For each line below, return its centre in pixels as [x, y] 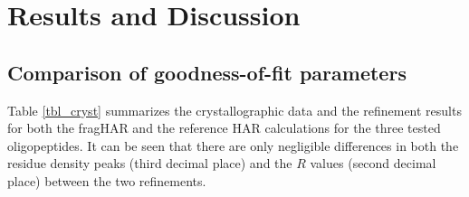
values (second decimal [373, 163]
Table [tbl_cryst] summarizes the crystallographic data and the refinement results [234, 110]
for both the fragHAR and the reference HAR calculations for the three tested [224, 128]
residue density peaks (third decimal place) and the [150, 163]
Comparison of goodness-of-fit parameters [207, 72]
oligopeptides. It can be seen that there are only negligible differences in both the [233, 145]
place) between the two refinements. [107, 180]
